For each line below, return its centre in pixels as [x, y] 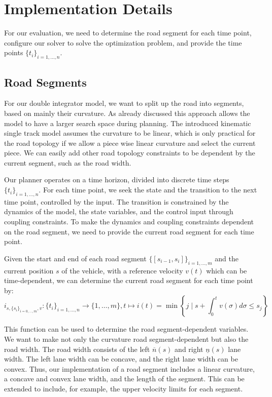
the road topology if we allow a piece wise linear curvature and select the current [130, 143]
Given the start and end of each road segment [75, 258]
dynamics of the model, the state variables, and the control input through [119, 211]
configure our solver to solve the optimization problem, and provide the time [123, 42]
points [14, 52]
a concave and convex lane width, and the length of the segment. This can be [124, 379]
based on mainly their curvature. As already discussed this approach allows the [127, 113]
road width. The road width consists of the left [77, 349]
